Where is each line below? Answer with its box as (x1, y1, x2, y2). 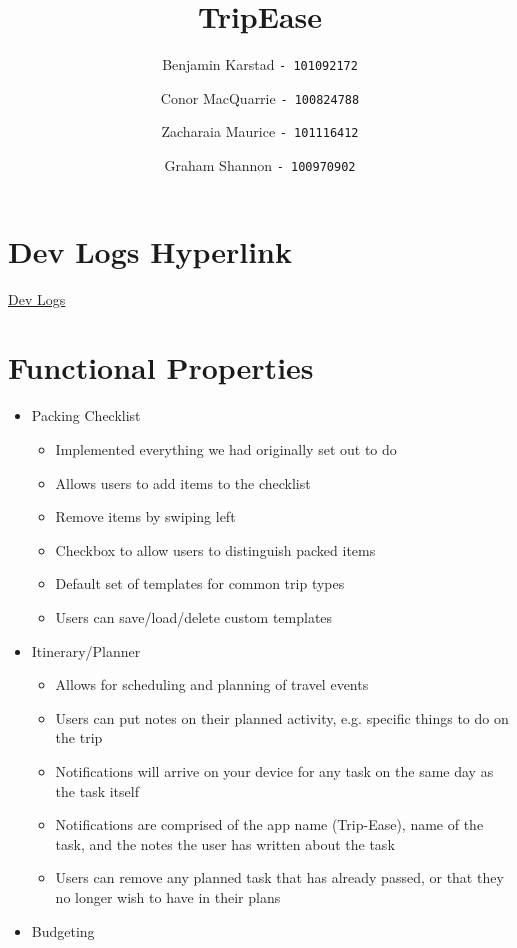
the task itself (55, 780, 139, 801)
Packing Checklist (31, 405, 141, 426)
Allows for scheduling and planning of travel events (55, 674, 369, 695)
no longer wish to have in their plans (55, 886, 281, 907)
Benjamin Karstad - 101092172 (162, 54, 358, 75)
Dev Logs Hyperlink (8, 230, 292, 271)
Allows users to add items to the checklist (55, 472, 311, 493)
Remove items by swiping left (55, 506, 236, 527)
